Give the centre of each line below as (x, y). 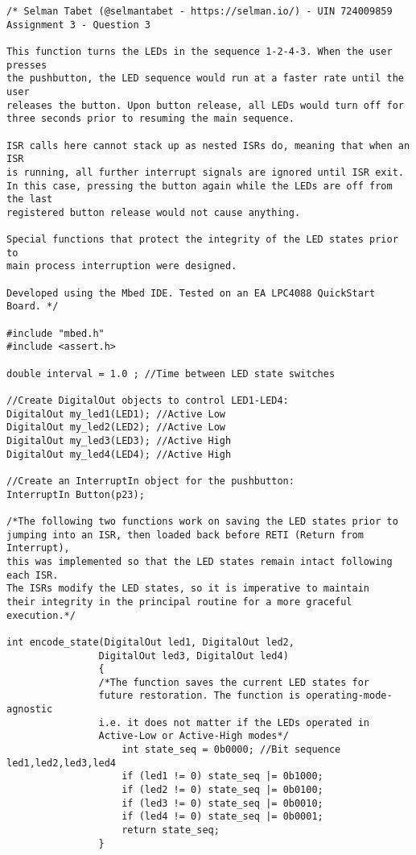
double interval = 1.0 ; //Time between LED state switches (171, 374)
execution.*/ (41, 615)
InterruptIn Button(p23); (76, 494)
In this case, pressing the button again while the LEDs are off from (200, 186)
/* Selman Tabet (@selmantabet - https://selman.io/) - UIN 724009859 (200, 11)
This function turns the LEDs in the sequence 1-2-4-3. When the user (200, 51)
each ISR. (33, 575)
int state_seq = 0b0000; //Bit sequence (231, 750)
